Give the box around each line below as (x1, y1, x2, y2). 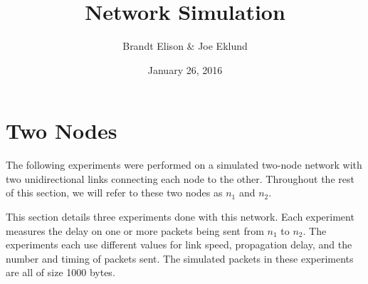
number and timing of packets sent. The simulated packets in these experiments (6, 251, 354, 265)
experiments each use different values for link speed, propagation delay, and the (6, 237, 352, 252)
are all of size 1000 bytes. (6, 265, 115, 280)
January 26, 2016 (147, 62, 223, 77)
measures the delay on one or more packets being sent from (6, 223, 264, 238)
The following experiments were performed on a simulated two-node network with (6, 157, 362, 172)
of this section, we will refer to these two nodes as (6, 185, 223, 200)
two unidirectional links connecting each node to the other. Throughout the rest (6, 171, 354, 186)
